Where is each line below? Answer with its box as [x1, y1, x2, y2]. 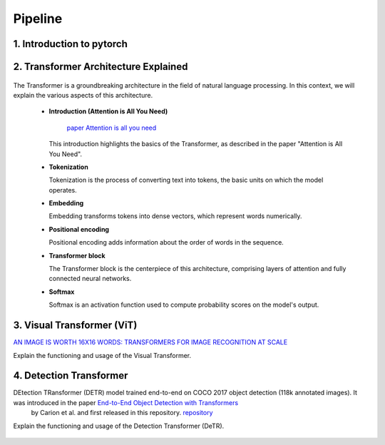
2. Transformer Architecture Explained [13, 61, 188, 73]
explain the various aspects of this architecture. [13, 91, 153, 99]
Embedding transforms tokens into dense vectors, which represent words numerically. [48, 212, 302, 220]
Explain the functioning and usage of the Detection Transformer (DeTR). [13, 421, 225, 430]
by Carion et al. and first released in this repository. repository [31, 409, 213, 417]
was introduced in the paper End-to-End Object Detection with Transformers [13, 398, 239, 406]
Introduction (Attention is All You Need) [48, 107, 168, 116]
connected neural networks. [48, 275, 132, 283]
